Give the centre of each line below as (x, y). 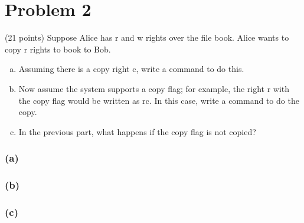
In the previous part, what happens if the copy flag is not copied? (137, 131)
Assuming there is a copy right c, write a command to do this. (131, 69)
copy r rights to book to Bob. (58, 49)
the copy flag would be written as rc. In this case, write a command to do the (159, 100)
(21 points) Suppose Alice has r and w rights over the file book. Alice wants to (147, 37)
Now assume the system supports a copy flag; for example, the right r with (154, 88)
